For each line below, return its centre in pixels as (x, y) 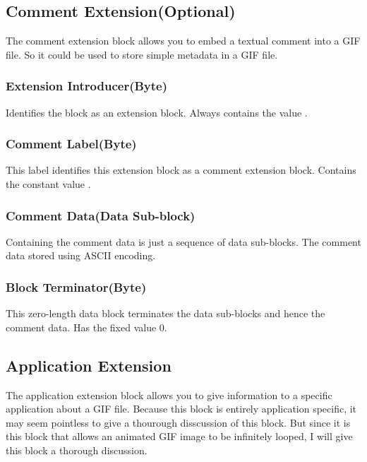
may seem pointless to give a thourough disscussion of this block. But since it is (178, 422)
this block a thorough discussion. (77, 450)
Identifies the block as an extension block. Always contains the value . (157, 112)
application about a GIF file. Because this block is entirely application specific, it (181, 409)
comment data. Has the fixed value (81, 327)
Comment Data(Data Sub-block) (101, 215)
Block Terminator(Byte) (76, 286)
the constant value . (48, 184)
